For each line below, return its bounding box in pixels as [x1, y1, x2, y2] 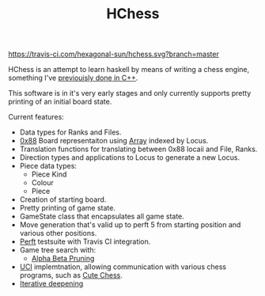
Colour [31, 178, 54, 188]
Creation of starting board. [19, 195, 107, 204]
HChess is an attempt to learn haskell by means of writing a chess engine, [8, 65, 250, 74]
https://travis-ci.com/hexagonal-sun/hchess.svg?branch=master [8, 49, 219, 59]
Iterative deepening [19, 279, 84, 289]
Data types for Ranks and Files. [19, 127, 122, 137]
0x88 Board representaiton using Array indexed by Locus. [19, 136, 209, 146]
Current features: [8, 112, 65, 122]
